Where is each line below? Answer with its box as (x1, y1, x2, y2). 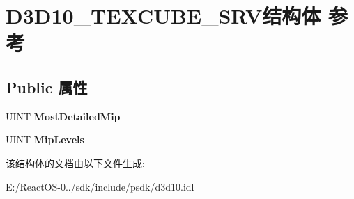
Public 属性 (6, 76, 88, 97)
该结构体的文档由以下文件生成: (6, 155, 145, 170)
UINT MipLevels (6, 132, 84, 147)
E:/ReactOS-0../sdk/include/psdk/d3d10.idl (6, 179, 194, 193)
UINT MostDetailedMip (6, 109, 121, 123)
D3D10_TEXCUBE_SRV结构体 (6, 1, 321, 30)
